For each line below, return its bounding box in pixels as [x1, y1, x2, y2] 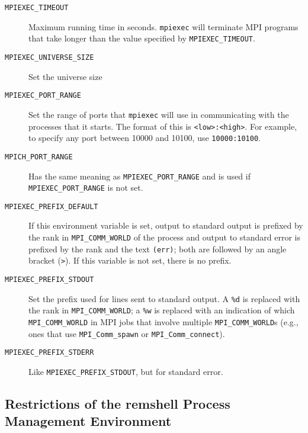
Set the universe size [28, 70, 102, 82]
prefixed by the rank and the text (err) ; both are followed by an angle [28, 242, 287, 255]
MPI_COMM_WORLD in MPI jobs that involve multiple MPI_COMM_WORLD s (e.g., [28, 316, 299, 328]
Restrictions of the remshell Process [5, 394, 230, 413]
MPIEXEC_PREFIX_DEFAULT [5, 202, 98, 211]
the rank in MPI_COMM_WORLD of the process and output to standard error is [28, 231, 300, 243]
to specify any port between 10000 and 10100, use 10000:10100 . [28, 131, 261, 144]
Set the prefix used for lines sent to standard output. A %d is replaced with [28, 292, 300, 304]
